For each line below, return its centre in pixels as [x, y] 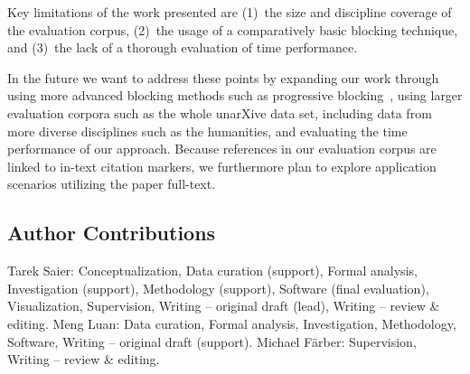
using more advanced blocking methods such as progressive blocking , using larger [235, 95]
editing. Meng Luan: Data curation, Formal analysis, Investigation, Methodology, [232, 323]
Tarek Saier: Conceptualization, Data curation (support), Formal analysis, [212, 271]
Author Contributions [112, 233]
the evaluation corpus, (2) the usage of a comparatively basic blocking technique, [233, 29]
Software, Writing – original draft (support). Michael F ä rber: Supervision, [212, 341]
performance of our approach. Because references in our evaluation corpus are [222, 149]
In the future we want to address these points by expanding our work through [223, 77]
